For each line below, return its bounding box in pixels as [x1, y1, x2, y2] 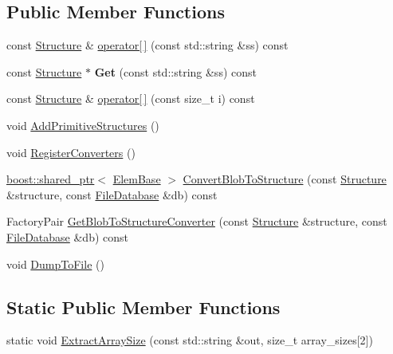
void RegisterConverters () [6, 144, 136, 160]
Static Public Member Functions [6, 294, 281, 319]
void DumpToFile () [6, 255, 104, 272]
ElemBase [112, 171, 161, 187]
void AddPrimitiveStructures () [6, 116, 159, 133]
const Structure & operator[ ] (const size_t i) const [6, 90, 255, 107]
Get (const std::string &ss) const [94, 63, 257, 80]
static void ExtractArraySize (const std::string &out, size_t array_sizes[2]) [6, 332, 373, 348]
